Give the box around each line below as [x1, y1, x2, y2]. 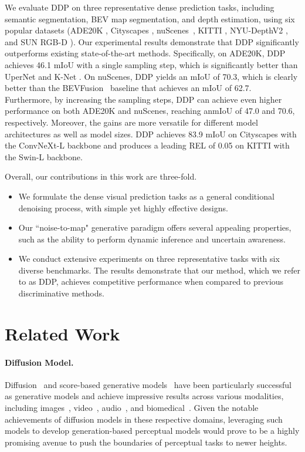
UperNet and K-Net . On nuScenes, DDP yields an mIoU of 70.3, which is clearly [5, 70, 298, 82]
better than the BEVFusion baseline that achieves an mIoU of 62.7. [5, 82, 252, 94]
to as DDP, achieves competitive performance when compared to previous [18, 275, 284, 288]
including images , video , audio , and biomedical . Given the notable [5, 402, 259, 414]
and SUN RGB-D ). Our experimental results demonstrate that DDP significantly [5, 35, 299, 48]
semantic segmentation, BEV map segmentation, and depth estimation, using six [5, 12, 295, 25]
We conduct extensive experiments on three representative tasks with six [18, 252, 280, 265]
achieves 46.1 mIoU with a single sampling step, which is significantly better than [5, 58, 298, 70]
